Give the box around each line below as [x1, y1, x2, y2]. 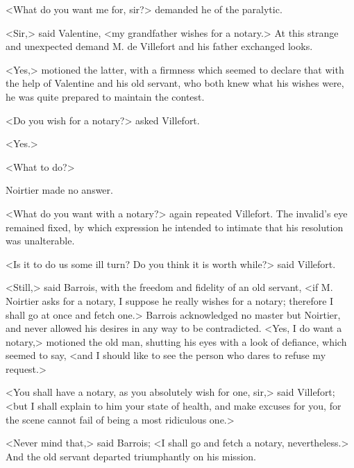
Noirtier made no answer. [6, 183, 113, 197]
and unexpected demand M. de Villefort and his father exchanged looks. [6, 39, 313, 53]
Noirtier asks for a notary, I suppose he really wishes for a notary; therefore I [6, 293, 334, 308]
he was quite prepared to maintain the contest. [6, 89, 205, 103]
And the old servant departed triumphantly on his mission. [6, 449, 256, 463]
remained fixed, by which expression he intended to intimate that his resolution [6, 219, 344, 234]
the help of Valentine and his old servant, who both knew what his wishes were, [6, 76, 344, 90]
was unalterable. [6, 233, 75, 248]
